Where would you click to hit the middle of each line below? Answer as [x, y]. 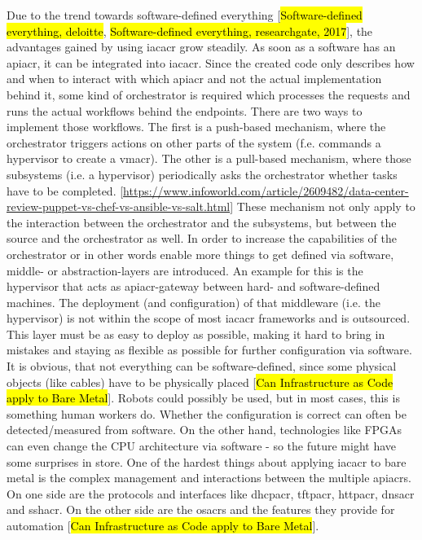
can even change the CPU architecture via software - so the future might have [202, 446]
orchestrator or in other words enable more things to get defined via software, [200, 254]
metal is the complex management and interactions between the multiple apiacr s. [209, 478]
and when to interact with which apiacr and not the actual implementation [194, 79]
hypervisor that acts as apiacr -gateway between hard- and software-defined [193, 286]
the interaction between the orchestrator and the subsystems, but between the [202, 222]
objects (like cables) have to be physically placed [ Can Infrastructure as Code [200, 382]
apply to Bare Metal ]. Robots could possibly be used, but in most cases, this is [203, 398]
